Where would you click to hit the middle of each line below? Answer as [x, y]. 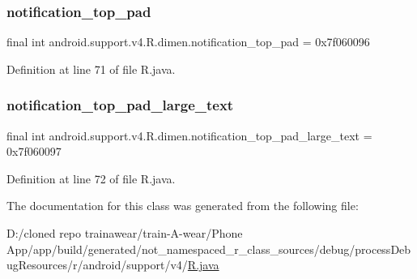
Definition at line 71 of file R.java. [91, 69]
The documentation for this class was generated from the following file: [183, 206]
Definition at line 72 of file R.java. [91, 178]
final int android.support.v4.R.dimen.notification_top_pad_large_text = [189, 135]
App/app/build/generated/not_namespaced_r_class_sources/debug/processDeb [209, 249]
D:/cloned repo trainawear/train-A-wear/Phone [125, 233]
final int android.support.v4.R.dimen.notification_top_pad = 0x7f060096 [188, 42]
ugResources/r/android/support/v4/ [97, 265]
